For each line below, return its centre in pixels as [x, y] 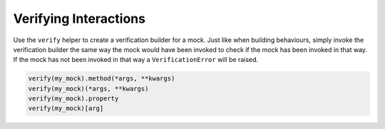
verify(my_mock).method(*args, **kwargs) [102, 79]
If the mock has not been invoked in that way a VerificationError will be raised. [136, 60]
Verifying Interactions [79, 19]
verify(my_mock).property [73, 99]
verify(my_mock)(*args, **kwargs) [88, 88]
